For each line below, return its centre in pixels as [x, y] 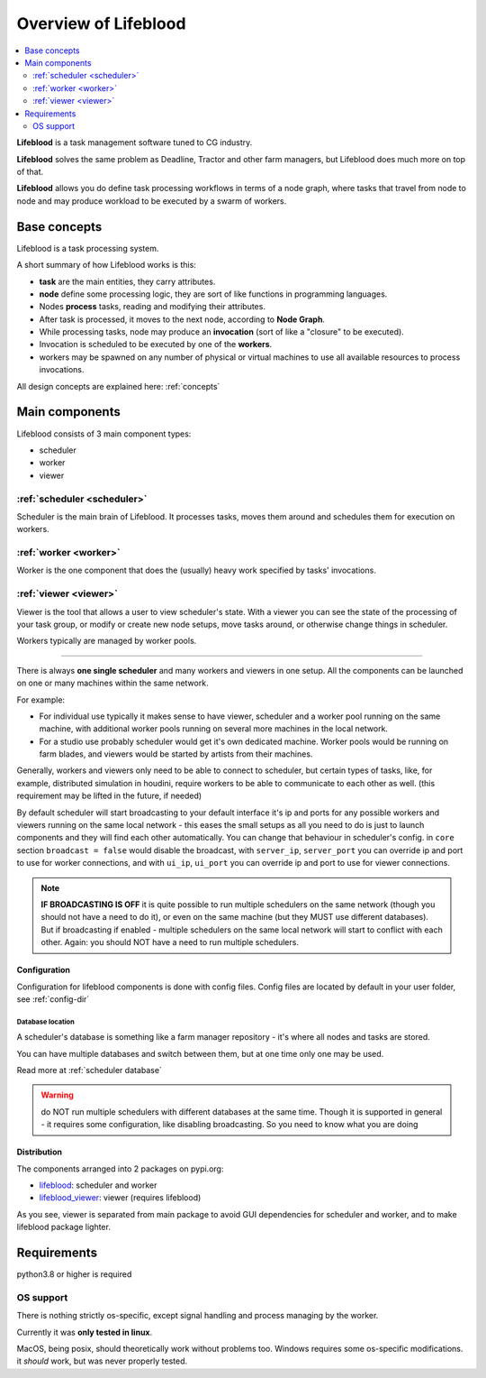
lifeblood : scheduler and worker [98, 1185]
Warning [57, 1095]
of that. [30, 172]
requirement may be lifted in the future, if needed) [109, 796]
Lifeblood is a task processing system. [88, 248]
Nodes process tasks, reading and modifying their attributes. [152, 307]
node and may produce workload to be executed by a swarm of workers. [152, 201]
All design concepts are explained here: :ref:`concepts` [118, 386]
